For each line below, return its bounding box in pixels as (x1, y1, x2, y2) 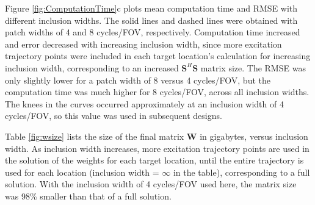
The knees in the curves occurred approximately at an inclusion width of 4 (5, 97, 284, 110)
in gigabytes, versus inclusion (200, 129, 308, 142)
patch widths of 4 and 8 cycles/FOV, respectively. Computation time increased (5, 26, 300, 38)
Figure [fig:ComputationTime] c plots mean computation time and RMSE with (5, 2, 298, 14)
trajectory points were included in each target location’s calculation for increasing (5, 49, 311, 62)
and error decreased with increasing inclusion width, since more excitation (5, 37, 282, 50)
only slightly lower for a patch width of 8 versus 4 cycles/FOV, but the (5, 73, 270, 86)
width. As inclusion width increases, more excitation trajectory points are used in (5, 142, 310, 154)
